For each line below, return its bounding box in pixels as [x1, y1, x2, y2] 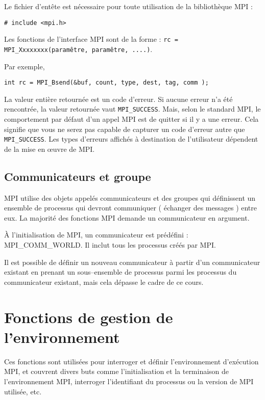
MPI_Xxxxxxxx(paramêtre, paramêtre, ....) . [4, 43, 153, 54]
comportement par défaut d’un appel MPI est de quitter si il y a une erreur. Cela [4, 114, 259, 124]
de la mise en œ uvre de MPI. [4, 143, 95, 154]
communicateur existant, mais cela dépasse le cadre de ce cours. [4, 276, 204, 287]
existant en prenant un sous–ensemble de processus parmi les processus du [4, 266, 237, 277]
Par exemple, [4, 61, 45, 71]
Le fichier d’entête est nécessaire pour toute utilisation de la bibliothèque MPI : [4, 1, 253, 11]
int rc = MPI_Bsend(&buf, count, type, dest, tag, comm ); [4, 79, 209, 87]
